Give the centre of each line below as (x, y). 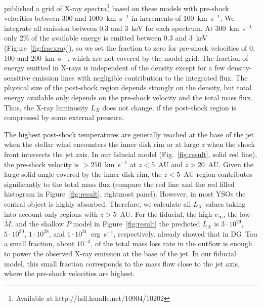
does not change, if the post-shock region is (169, 107)
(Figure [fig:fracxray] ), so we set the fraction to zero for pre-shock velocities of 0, (129, 48)
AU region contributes (218, 174)
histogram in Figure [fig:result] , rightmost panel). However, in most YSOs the (125, 194)
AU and (170, 164)
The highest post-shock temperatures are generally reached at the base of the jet (129, 134)
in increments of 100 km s (172, 18)
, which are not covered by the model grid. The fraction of (158, 57)
